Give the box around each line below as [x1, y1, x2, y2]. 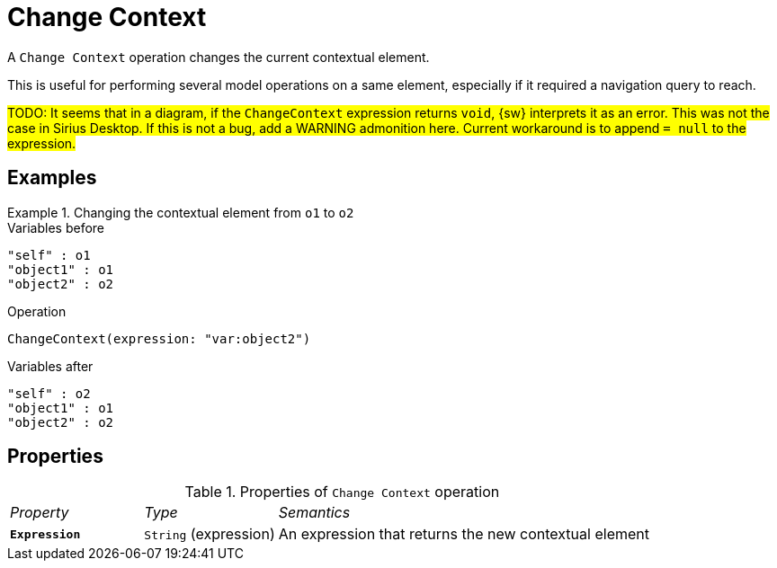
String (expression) [144, 525, 275, 544]
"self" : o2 [7, 386, 91, 401]
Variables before [7, 219, 105, 235]
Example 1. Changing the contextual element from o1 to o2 [7, 204, 354, 220]
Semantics [278, 503, 351, 522]
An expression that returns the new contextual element [278, 525, 649, 544]
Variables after [7, 358, 94, 374]
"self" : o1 [7, 247, 91, 262]
